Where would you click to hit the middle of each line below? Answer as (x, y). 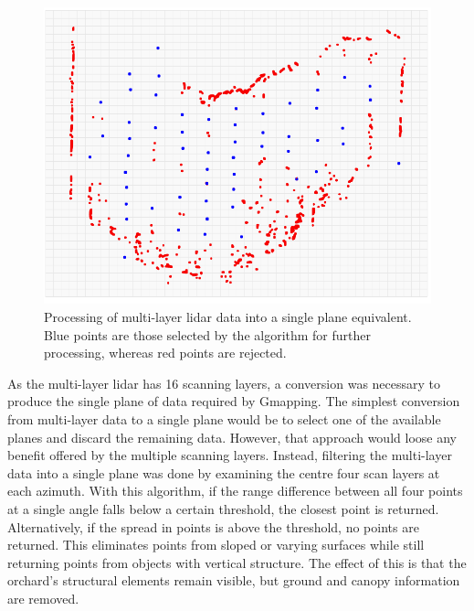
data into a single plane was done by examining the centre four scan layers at (224, 472)
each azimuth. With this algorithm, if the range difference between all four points (235, 491)
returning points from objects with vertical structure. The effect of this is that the (237, 562)
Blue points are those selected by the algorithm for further (208, 334)
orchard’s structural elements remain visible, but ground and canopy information (234, 580)
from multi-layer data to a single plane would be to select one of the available (224, 418)
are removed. (43, 598)
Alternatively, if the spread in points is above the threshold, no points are (213, 526)
